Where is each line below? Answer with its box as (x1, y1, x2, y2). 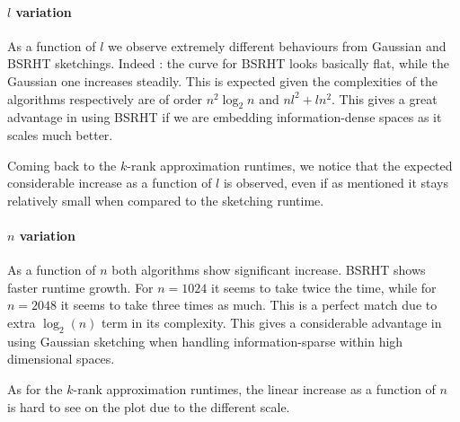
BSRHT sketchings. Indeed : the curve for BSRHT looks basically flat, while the (7, 54, 449, 73)
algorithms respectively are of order (7, 89, 202, 108)
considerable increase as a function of (7, 173, 212, 192)
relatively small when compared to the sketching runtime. (7, 190, 324, 209)
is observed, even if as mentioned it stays (223, 173, 448, 192)
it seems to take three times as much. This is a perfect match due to (60, 295, 438, 314)
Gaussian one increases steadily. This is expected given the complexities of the (7, 71, 438, 90)
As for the (7, 379, 63, 398)
